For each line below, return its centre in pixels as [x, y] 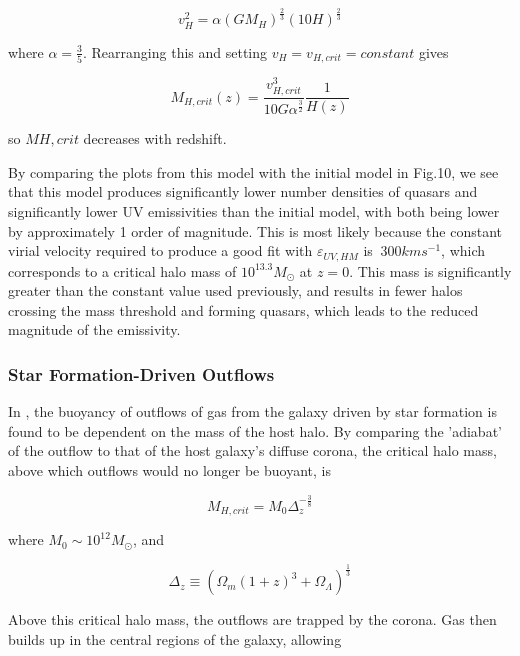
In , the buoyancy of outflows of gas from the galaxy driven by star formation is [252, 411]
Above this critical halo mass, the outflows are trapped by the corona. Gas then [252, 619]
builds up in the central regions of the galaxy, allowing [175, 638]
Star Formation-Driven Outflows [141, 373]
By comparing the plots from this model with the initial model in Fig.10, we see [253, 171]
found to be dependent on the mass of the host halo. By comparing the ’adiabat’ [255, 430]
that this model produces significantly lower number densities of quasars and [243, 191]
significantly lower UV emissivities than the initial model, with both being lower [254, 211]
